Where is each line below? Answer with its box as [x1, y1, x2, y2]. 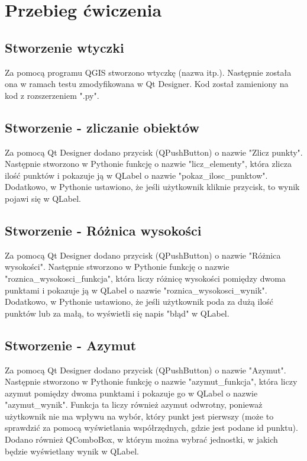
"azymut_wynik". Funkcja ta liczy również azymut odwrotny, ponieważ [5, 398, 263, 411]
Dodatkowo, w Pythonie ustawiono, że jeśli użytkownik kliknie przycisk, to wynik [5, 180, 300, 193]
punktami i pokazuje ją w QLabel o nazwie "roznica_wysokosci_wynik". [5, 283, 267, 296]
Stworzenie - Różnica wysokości [5, 221, 202, 239]
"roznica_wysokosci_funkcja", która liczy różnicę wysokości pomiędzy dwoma [5, 272, 286, 284]
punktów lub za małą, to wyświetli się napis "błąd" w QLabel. [5, 307, 230, 319]
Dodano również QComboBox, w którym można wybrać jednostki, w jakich [5, 433, 278, 446]
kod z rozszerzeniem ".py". [5, 89, 99, 101]
